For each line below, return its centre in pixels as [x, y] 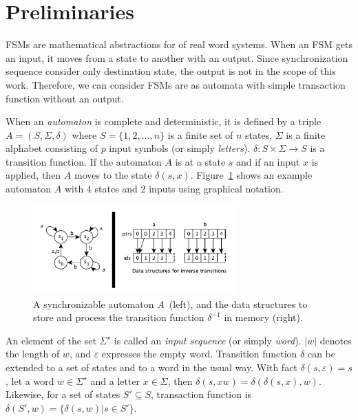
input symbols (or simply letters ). [180, 148]
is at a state [200, 161]
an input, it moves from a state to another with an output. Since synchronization [177, 57]
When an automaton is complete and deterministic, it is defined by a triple [164, 121]
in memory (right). [263, 317]
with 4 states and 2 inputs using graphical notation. [174, 189]
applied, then [33, 175]
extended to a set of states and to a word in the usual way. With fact [151, 367]
